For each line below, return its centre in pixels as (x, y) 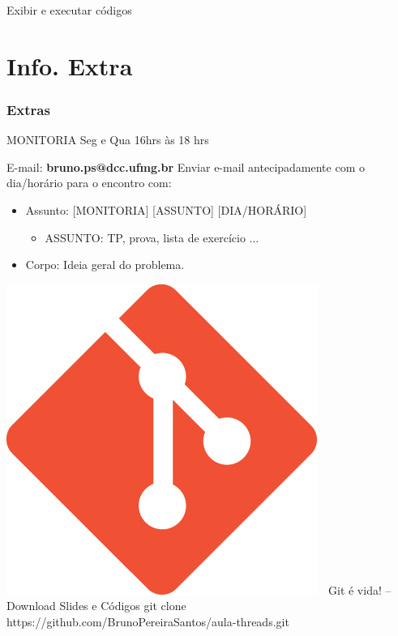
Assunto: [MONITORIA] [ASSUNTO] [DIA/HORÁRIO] (166, 209)
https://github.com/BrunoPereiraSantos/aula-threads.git (148, 621)
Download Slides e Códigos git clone (96, 606)
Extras (28, 109)
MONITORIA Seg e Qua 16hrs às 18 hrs (108, 140)
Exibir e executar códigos (69, 10)
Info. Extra (70, 65)
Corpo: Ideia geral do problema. (105, 265)
